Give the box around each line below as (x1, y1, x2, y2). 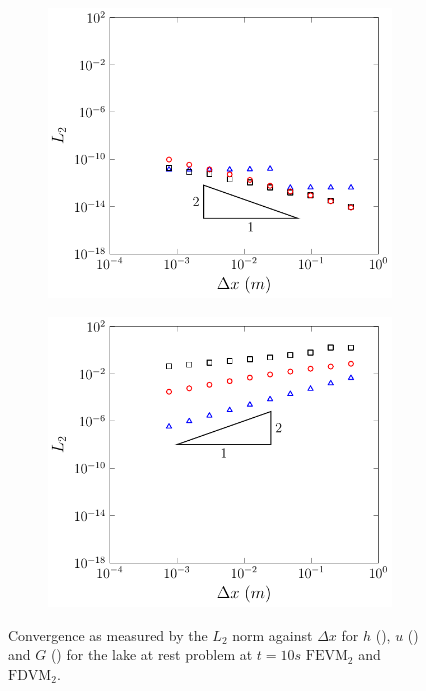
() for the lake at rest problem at (50, 644, 253, 665)
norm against (232, 624, 313, 645)
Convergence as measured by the (8, 624, 208, 645)
